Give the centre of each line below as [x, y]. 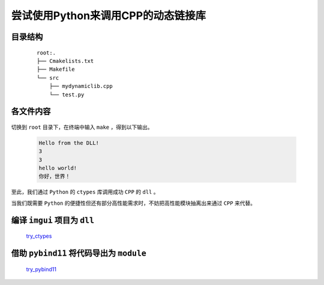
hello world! [58, 168]
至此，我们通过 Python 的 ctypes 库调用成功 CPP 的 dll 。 [85, 192]
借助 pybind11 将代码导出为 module [79, 254]
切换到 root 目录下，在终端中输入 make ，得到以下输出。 [82, 127]
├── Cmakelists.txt [65, 61]
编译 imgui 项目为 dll [53, 220]
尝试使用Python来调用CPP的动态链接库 [109, 16]
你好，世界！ [55, 176]
